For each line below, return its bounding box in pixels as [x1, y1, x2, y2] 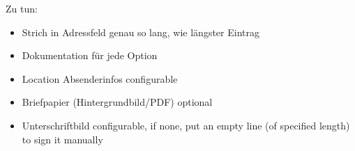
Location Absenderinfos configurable [22, 71, 178, 86]
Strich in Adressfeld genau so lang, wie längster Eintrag [22, 24, 259, 39]
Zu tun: [6, 1, 38, 15]
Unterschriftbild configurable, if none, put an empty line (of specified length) [22, 118, 350, 132]
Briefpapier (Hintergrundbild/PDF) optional [22, 95, 213, 109]
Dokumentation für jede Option [22, 48, 158, 63]
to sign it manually [22, 132, 103, 146]
